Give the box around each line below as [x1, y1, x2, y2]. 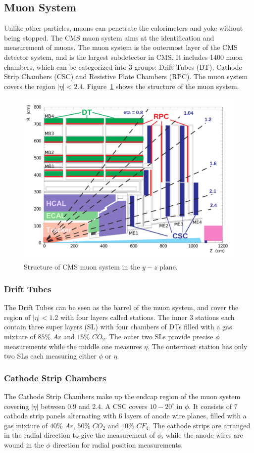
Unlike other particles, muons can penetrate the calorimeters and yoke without [4, 23, 243, 33]
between [41, 401, 65, 411]
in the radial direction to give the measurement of [4, 430, 155, 440]
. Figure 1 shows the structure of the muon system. [83, 81, 239, 91]
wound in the [4, 440, 44, 450]
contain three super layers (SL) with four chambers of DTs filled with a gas [4, 321, 232, 332]
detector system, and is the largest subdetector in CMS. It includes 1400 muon [4, 51, 243, 62]
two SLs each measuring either [4, 351, 97, 361]
